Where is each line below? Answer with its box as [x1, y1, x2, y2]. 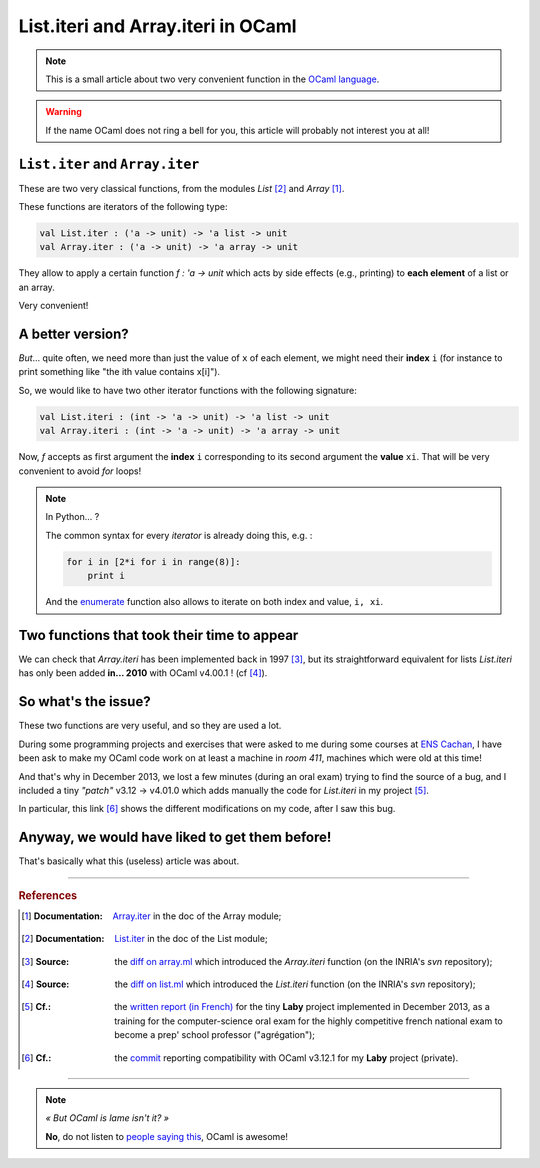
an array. [18, 281, 55, 293]
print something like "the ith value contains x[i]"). [18, 366, 220, 378]
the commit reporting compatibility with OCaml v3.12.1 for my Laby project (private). [114, 1051, 459, 1064]
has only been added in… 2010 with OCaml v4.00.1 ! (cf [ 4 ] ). [18, 667, 268, 679]
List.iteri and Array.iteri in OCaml [18, 15, 297, 37]
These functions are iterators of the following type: [18, 201, 228, 213]
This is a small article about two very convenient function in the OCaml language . [45, 73, 380, 85]
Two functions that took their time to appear [18, 626, 299, 644]
